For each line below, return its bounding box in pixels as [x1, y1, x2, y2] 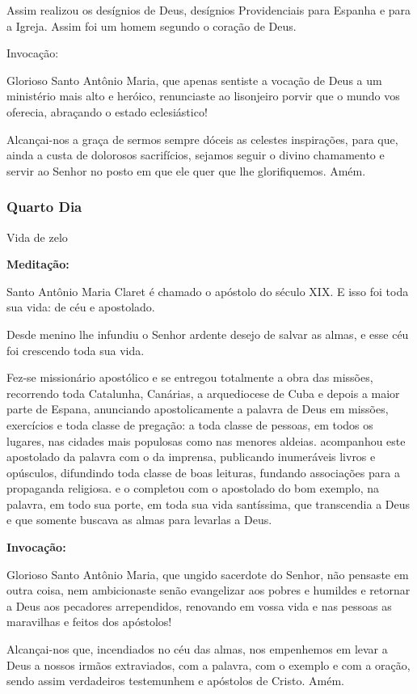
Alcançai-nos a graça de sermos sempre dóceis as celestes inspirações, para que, [6, 130, 398, 147]
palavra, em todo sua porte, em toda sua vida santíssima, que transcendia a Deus [6, 495, 410, 512]
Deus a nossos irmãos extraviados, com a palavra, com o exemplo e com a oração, [6, 656, 411, 673]
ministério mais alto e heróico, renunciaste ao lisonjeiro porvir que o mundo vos [6, 87, 400, 104]
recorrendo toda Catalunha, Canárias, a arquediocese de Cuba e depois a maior [6, 384, 400, 401]
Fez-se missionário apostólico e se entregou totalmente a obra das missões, [6, 369, 373, 386]
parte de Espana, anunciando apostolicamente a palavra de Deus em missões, [6, 400, 389, 417]
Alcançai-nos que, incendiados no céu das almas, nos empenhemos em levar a [6, 641, 388, 658]
